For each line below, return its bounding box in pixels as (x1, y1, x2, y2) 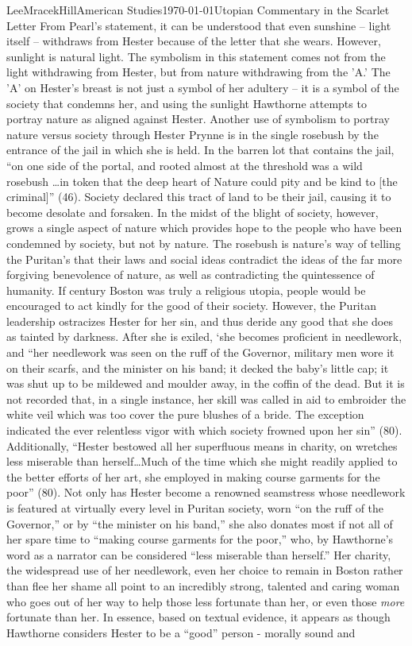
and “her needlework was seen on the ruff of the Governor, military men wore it (6, 344, 395, 361)
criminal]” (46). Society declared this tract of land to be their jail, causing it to (6, 188, 391, 205)
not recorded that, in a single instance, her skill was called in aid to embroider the (6, 390, 406, 407)
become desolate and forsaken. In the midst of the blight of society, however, (6, 203, 379, 220)
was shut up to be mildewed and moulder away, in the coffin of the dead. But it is (6, 375, 405, 392)
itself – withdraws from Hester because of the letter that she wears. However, (6, 33, 381, 49)
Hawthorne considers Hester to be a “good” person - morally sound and (6, 624, 356, 640)
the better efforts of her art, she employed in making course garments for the (6, 468, 380, 485)
